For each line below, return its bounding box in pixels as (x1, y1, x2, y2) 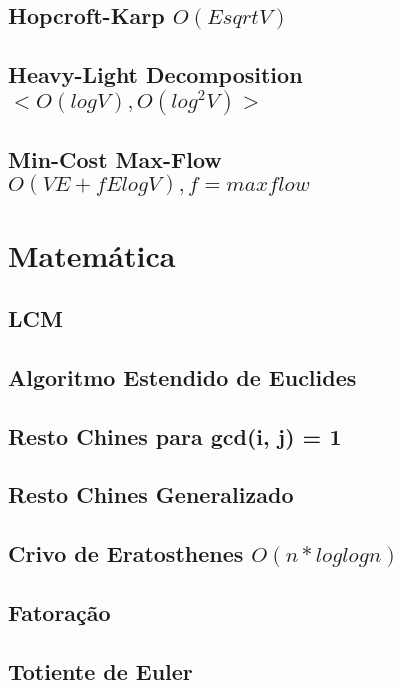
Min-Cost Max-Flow (8, 143, 222, 174)
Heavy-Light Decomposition (8, 59, 303, 90)
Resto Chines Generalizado (8, 479, 294, 510)
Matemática (8, 234, 176, 275)
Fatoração (8, 597, 111, 628)
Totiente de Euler (8, 655, 193, 686)
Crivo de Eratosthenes (8, 538, 244, 569)
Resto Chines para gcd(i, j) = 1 (8, 420, 342, 451)
